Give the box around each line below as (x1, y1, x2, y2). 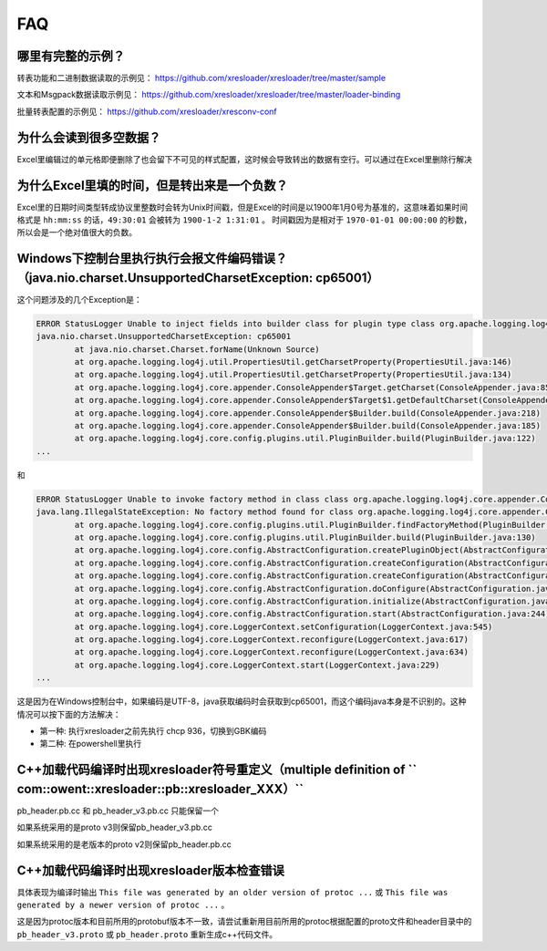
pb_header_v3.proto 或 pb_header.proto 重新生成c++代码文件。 (16, 928, 278, 939)
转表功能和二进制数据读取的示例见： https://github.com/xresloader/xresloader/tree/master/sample (16, 73, 387, 84)
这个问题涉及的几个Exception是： (16, 294, 143, 305)
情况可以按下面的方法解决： (16, 708, 121, 719)
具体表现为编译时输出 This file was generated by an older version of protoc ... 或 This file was (16, 886, 449, 897)
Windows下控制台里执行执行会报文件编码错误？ (16, 251, 287, 266)
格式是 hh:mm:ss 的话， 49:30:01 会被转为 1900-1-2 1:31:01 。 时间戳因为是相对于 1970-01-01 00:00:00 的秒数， (16, 214, 472, 225)
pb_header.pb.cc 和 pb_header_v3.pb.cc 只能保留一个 (16, 805, 219, 816)
